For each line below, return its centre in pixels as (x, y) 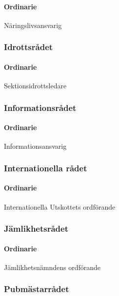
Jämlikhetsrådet (36, 229)
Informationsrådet (40, 107)
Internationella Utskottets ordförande (60, 206)
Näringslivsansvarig (33, 25)
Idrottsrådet (29, 47)
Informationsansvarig (35, 146)
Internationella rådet (46, 168)
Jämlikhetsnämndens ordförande (52, 267)
